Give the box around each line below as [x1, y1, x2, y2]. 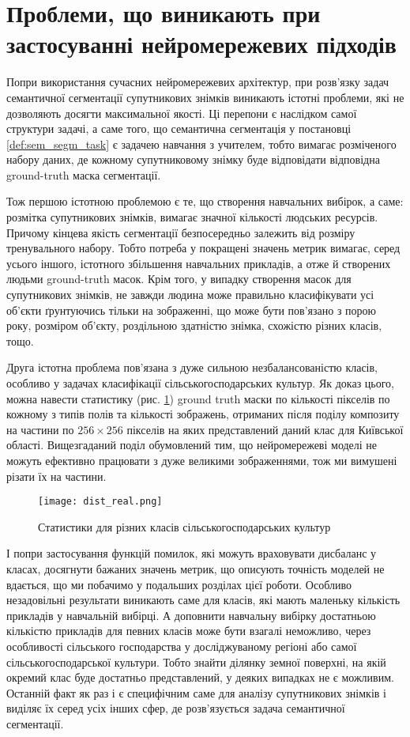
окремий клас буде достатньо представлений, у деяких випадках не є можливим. [6, 669, 394, 686]
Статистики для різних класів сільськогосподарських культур [38, 518, 331, 535]
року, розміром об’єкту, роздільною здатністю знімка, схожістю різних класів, [6, 317, 382, 334]
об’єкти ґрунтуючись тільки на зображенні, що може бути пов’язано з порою [6, 301, 377, 318]
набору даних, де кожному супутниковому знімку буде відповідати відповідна [6, 151, 380, 168]
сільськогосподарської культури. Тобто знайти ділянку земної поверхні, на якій [6, 653, 386, 670]
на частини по [6, 421, 74, 437]
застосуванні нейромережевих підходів [6, 28, 397, 60]
